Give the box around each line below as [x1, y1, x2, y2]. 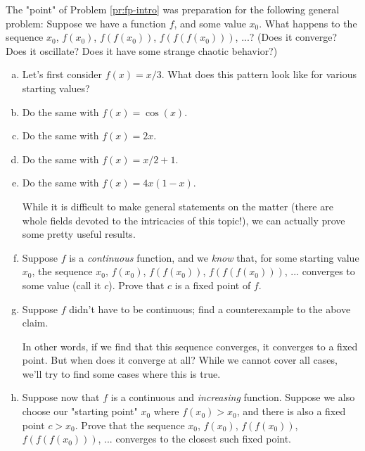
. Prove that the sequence [75, 417, 185, 432]
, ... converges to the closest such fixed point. [98, 431, 292, 446]
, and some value [174, 15, 246, 30]
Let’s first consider [22, 67, 103, 82]
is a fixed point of [174, 277, 251, 292]
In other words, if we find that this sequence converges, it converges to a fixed [22, 338, 358, 353]
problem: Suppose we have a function [6, 15, 167, 30]
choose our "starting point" [22, 404, 138, 419]
